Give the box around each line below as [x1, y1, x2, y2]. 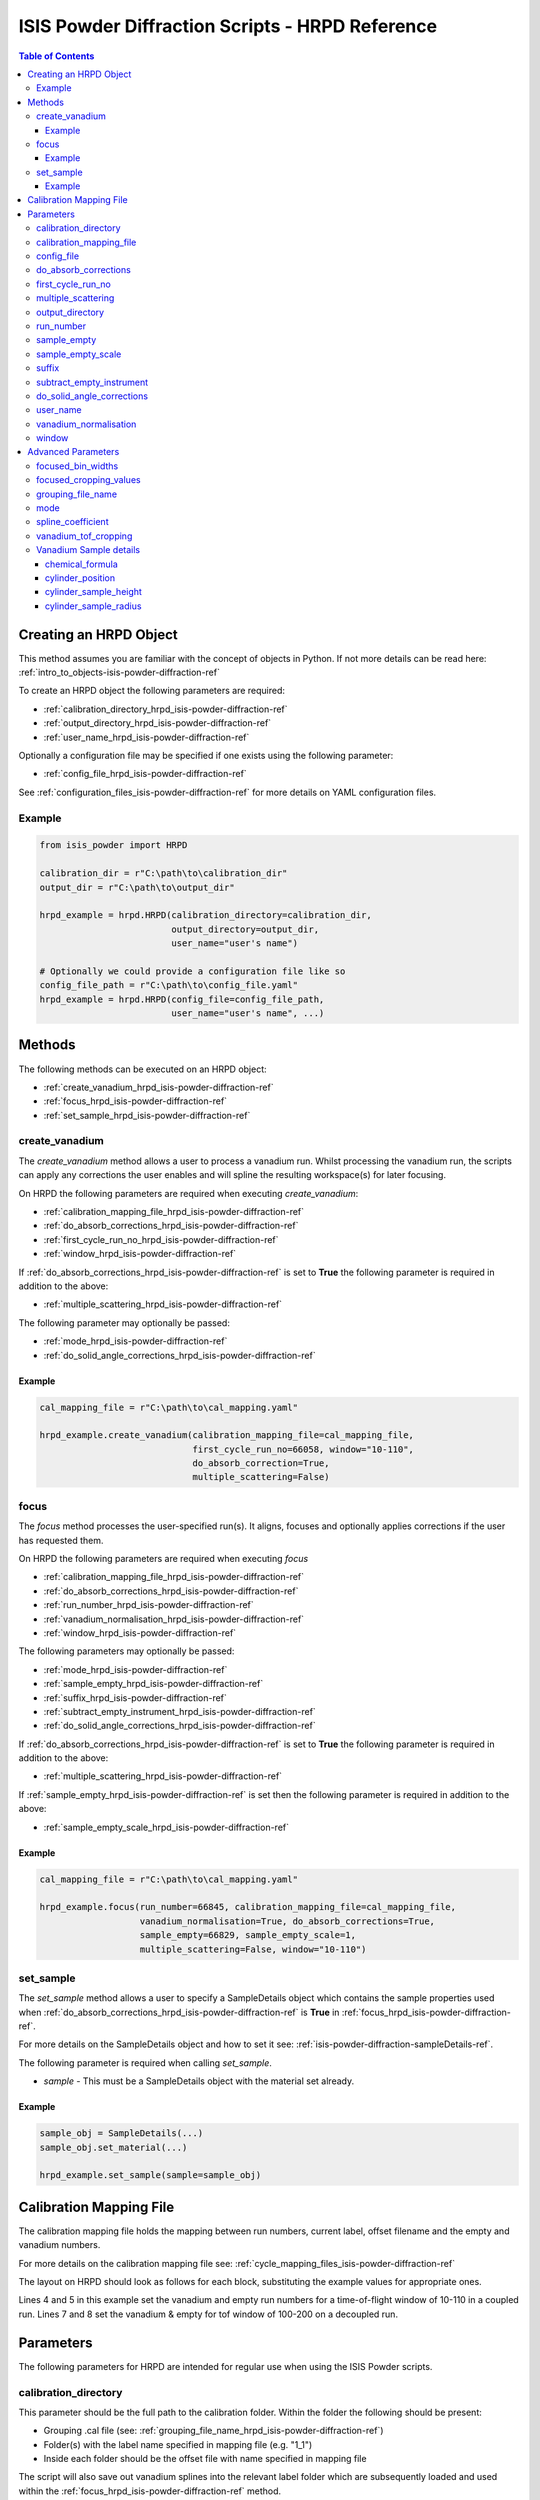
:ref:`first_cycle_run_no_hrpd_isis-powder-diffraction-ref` [43, 1233, 279, 1245]
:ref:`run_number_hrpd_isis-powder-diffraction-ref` [43, 1599, 254, 1611]
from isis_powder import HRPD [39, 840, 188, 851]
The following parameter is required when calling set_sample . [18, 2056, 272, 2069]
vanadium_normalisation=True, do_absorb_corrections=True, [139, 1915, 435, 1927]
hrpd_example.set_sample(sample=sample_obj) [39, 2170, 262, 2181]
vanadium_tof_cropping [36, 530, 133, 542]
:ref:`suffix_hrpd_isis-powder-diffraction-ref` [43, 1691, 227, 1704]
